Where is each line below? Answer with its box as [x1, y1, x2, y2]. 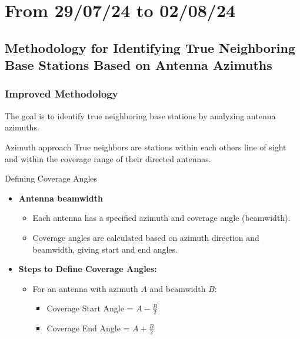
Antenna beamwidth [18, 192, 103, 204]
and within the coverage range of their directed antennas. [5, 152, 211, 165]
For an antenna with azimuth [32, 282, 138, 294]
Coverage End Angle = [46, 322, 130, 334]
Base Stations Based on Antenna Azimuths [5, 56, 272, 74]
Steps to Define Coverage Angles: [18, 263, 157, 275]
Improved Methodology [5, 86, 118, 101]
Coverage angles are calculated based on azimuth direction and [32, 231, 259, 243]
